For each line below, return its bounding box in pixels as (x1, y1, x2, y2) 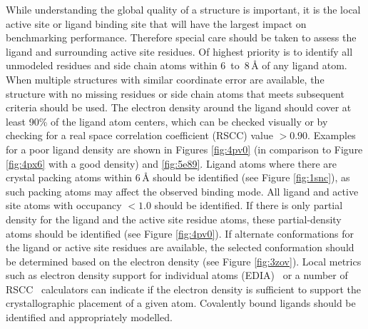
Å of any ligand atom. (251, 58, 347, 73)
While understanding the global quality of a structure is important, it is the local (6, 2, 361, 16)
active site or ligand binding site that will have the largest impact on (6, 16, 307, 31)
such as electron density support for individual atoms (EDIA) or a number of (6, 268, 348, 283)
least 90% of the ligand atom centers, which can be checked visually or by (6, 113, 328, 128)
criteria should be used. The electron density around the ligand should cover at (6, 100, 352, 115)
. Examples (307, 128, 356, 143)
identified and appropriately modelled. (6, 310, 173, 325)
